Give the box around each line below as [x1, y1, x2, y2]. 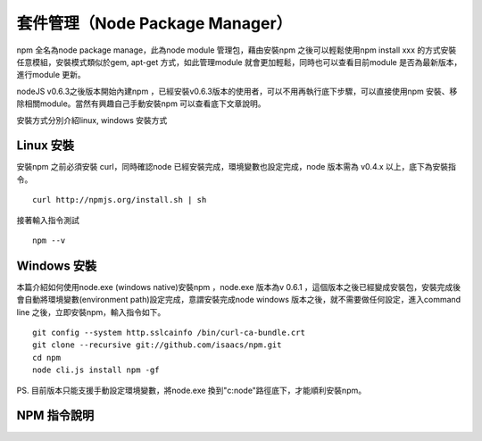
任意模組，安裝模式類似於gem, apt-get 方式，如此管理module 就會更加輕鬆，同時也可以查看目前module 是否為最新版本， [16, 56, 462, 67]
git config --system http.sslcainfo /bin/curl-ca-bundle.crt [32, 328, 305, 338]
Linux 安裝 [16, 138, 75, 154]
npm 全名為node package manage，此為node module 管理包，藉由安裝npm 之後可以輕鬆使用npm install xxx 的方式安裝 [16, 45, 457, 55]
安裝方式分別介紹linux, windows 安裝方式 [16, 114, 168, 125]
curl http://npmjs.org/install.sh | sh [32, 195, 207, 205]
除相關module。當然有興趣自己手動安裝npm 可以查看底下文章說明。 [16, 98, 267, 109]
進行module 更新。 [16, 70, 86, 80]
